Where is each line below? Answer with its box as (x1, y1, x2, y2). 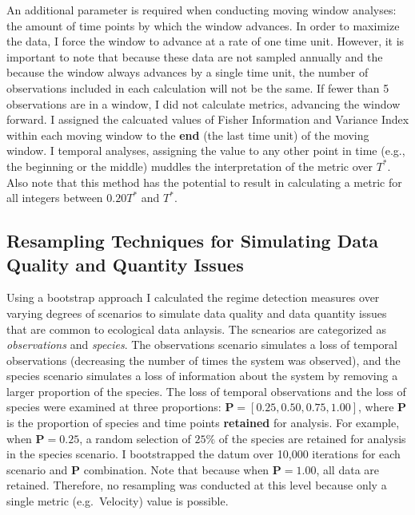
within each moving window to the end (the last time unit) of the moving (6, 126, 369, 143)
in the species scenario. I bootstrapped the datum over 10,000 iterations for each (6, 446, 401, 462)
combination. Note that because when (83, 461, 269, 477)
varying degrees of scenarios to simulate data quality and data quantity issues (6, 304, 387, 321)
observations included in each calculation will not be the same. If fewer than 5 (6, 79, 389, 96)
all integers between (6, 189, 103, 206)
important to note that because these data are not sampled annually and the (6, 48, 383, 65)
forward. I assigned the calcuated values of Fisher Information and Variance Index (6, 111, 409, 128)
